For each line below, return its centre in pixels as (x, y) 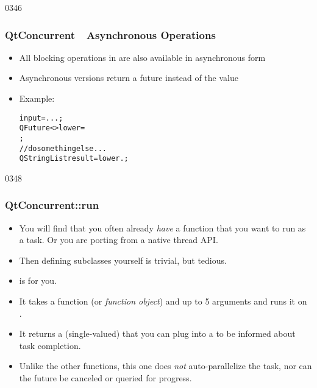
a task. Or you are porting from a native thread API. (119, 240)
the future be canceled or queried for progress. (105, 378)
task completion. (50, 345)
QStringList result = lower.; (74, 159)
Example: (37, 98)
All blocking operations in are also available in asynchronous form (142, 57)
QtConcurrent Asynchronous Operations (110, 34)
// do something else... (63, 148)
